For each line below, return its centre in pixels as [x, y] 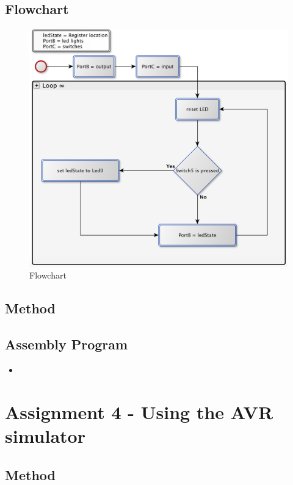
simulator [45, 435]
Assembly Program [67, 344]
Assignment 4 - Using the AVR [139, 411]
